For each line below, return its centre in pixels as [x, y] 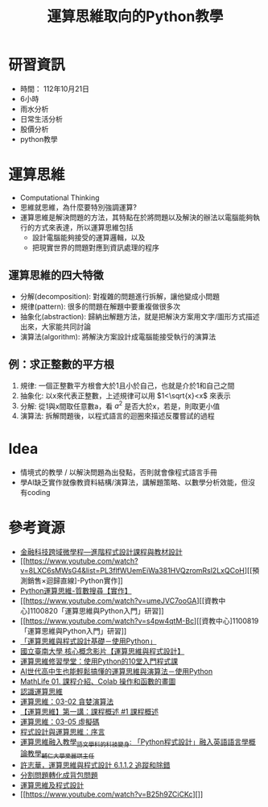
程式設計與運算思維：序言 [62, 732]
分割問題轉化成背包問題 [59, 775]
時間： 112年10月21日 [55, 89]
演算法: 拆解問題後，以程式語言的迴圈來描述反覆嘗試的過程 [117, 416]
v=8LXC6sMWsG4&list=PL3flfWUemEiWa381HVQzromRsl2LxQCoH [132, 571]
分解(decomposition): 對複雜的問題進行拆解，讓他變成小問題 [120, 296]
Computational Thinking [60, 198]
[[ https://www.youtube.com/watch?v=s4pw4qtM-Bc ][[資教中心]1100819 [139, 621]
